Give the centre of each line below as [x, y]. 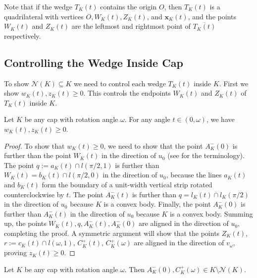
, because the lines [194, 175]
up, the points [25, 223]
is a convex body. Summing [211, 213]
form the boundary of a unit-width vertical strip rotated [127, 184]
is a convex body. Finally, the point [157, 204]
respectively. [23, 35]
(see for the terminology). [206, 155]
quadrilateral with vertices [44, 16]
